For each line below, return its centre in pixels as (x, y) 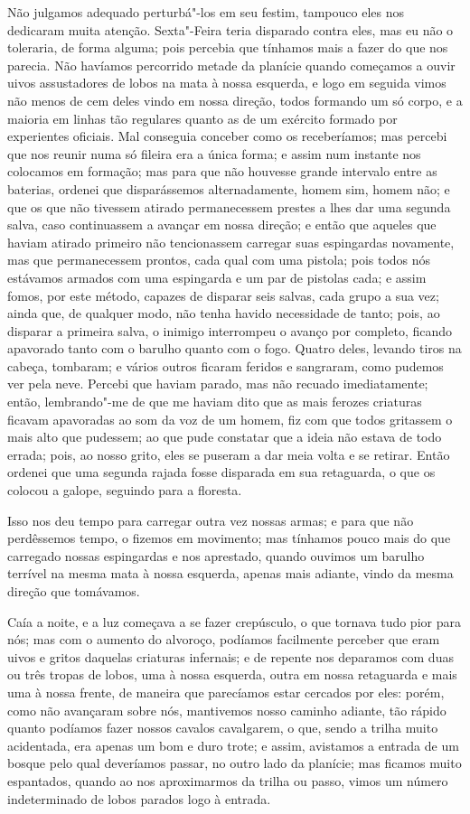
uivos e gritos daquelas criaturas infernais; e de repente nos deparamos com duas (230, 656)
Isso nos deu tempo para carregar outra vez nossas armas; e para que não (211, 520)
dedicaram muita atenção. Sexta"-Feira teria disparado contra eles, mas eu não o (230, 29)
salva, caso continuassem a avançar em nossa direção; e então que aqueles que (222, 225)
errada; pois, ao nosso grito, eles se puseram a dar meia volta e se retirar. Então (229, 454)
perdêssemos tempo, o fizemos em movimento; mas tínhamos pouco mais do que (229, 538)
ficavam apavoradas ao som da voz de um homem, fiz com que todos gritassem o (230, 419)
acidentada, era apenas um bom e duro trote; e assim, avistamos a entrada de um (233, 745)
